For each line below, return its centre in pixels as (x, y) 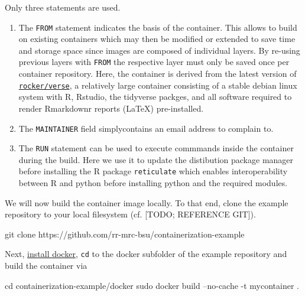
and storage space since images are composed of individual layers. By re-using (159, 50)
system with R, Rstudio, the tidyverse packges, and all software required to (155, 97)
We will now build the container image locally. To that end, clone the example (147, 202)
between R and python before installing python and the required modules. (153, 183)
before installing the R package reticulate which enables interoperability (153, 171)
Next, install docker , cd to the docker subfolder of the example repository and (146, 254)
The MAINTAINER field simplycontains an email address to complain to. (146, 128)
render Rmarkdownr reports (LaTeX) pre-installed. (111, 108)
